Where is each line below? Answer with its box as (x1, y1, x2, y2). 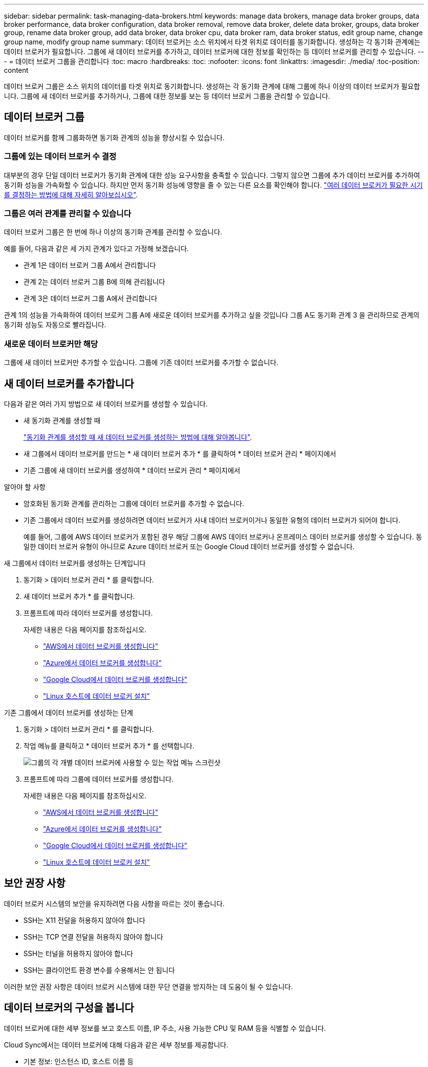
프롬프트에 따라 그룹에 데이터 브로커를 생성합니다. (23, 774, 174, 783)
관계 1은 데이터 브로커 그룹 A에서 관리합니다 (23, 261, 156, 270)
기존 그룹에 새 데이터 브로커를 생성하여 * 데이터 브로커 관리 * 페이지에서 (23, 466, 240, 474)
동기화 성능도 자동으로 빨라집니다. (4, 320, 107, 329)
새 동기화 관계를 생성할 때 (23, 416, 101, 425)
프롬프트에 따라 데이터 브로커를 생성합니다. (23, 608, 153, 617)
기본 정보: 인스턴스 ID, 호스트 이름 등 (23, 1057, 134, 1066)
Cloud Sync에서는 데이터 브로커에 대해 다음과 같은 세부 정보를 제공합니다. (4, 1040, 229, 1049)
